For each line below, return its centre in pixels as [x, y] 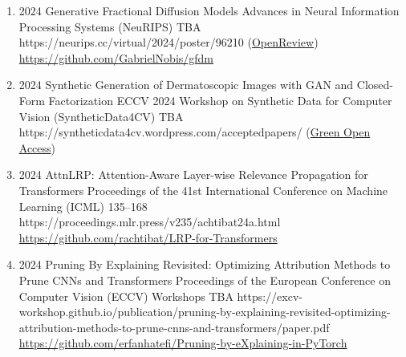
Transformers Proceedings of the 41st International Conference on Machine [203, 190]
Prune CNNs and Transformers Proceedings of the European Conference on [205, 280]
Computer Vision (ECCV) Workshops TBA [126, 296]
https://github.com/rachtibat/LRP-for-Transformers [148, 237]
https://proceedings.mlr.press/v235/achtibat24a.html [150, 222]
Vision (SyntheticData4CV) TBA [101, 116]
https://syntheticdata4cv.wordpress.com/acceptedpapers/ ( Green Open [195, 132]
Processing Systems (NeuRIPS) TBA [110, 26]
